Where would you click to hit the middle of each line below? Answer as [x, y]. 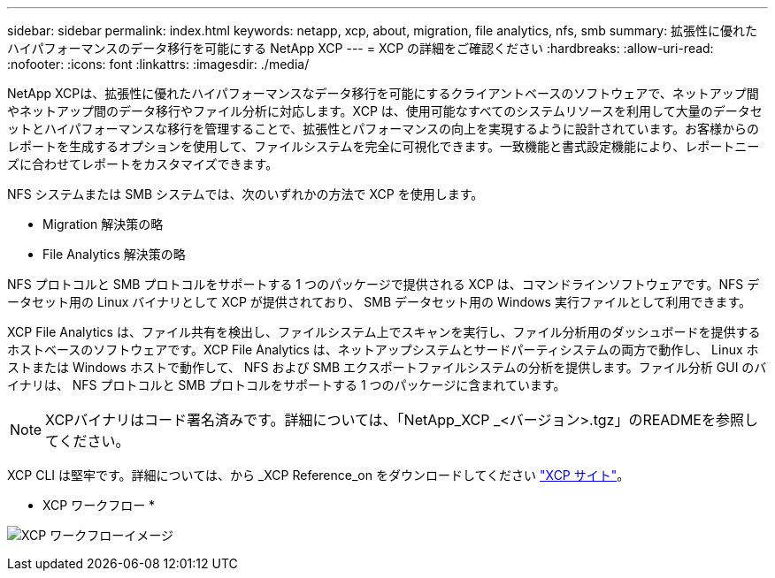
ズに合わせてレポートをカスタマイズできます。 [143, 164]
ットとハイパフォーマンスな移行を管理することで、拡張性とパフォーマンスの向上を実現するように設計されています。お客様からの [384, 129]
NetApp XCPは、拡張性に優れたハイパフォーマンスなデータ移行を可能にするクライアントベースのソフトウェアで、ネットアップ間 [383, 93]
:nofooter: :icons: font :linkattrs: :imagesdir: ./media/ [158, 64]
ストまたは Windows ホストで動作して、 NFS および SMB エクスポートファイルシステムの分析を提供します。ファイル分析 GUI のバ [387, 367]
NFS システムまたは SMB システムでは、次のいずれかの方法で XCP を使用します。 [246, 194]
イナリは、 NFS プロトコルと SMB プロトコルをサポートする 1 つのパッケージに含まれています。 [287, 385]
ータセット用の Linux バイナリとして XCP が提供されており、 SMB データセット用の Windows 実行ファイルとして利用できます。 [380, 302]
